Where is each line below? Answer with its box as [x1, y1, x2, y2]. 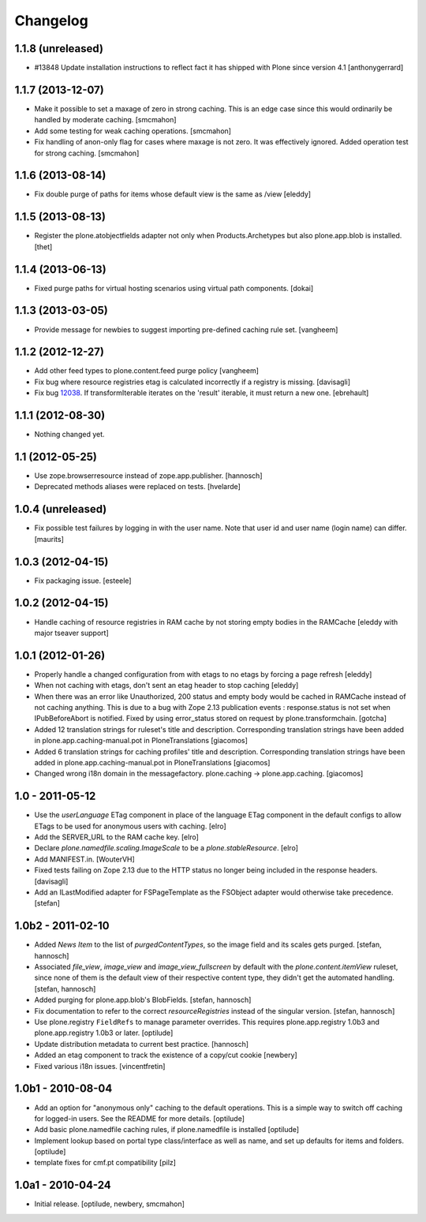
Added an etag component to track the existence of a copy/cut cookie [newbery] [34, 1050, 297, 1060]
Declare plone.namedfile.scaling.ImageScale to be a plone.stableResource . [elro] [34, 843, 299, 853]
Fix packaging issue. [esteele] [34, 576, 132, 585]
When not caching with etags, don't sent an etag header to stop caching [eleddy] [34, 681, 299, 690]
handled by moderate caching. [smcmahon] [34, 115, 177, 125]
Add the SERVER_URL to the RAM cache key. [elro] [34, 832, 199, 842]
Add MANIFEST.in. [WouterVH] [34, 854, 136, 864]
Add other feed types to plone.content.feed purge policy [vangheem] [34, 366, 260, 376]
